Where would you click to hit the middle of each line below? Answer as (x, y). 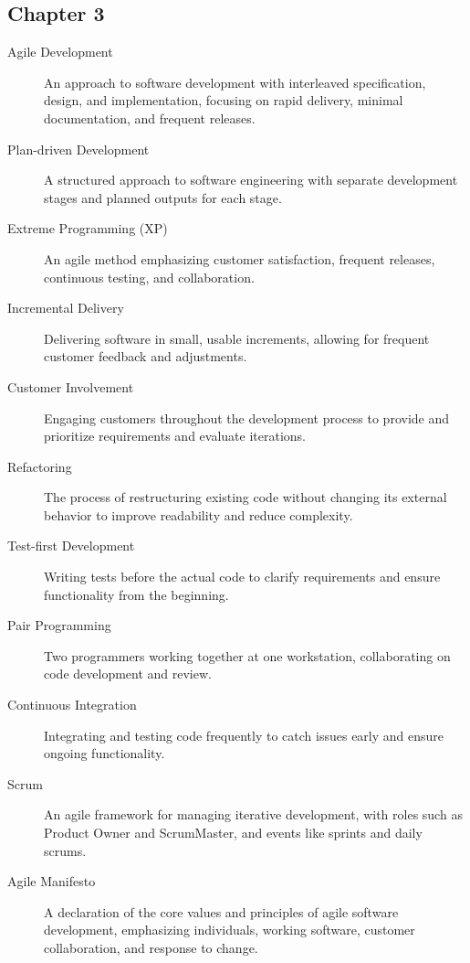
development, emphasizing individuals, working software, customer (230, 930)
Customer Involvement (71, 386)
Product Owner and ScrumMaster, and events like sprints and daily (233, 833)
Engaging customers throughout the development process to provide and (247, 417)
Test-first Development (71, 546)
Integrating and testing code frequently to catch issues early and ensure (244, 735)
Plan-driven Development (78, 149)
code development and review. (128, 674)
